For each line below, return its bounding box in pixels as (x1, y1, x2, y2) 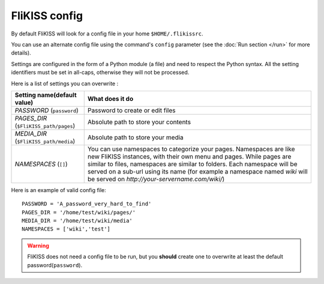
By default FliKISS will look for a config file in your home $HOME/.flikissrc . (11, 30, 203, 37)
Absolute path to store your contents (87, 118, 191, 126)
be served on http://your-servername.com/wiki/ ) (87, 175, 225, 183)
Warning (27, 242, 49, 249)
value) (14, 98, 34, 106)
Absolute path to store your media (87, 133, 184, 141)
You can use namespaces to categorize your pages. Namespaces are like (87, 145, 295, 153)
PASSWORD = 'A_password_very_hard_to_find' (22, 201, 152, 207)
